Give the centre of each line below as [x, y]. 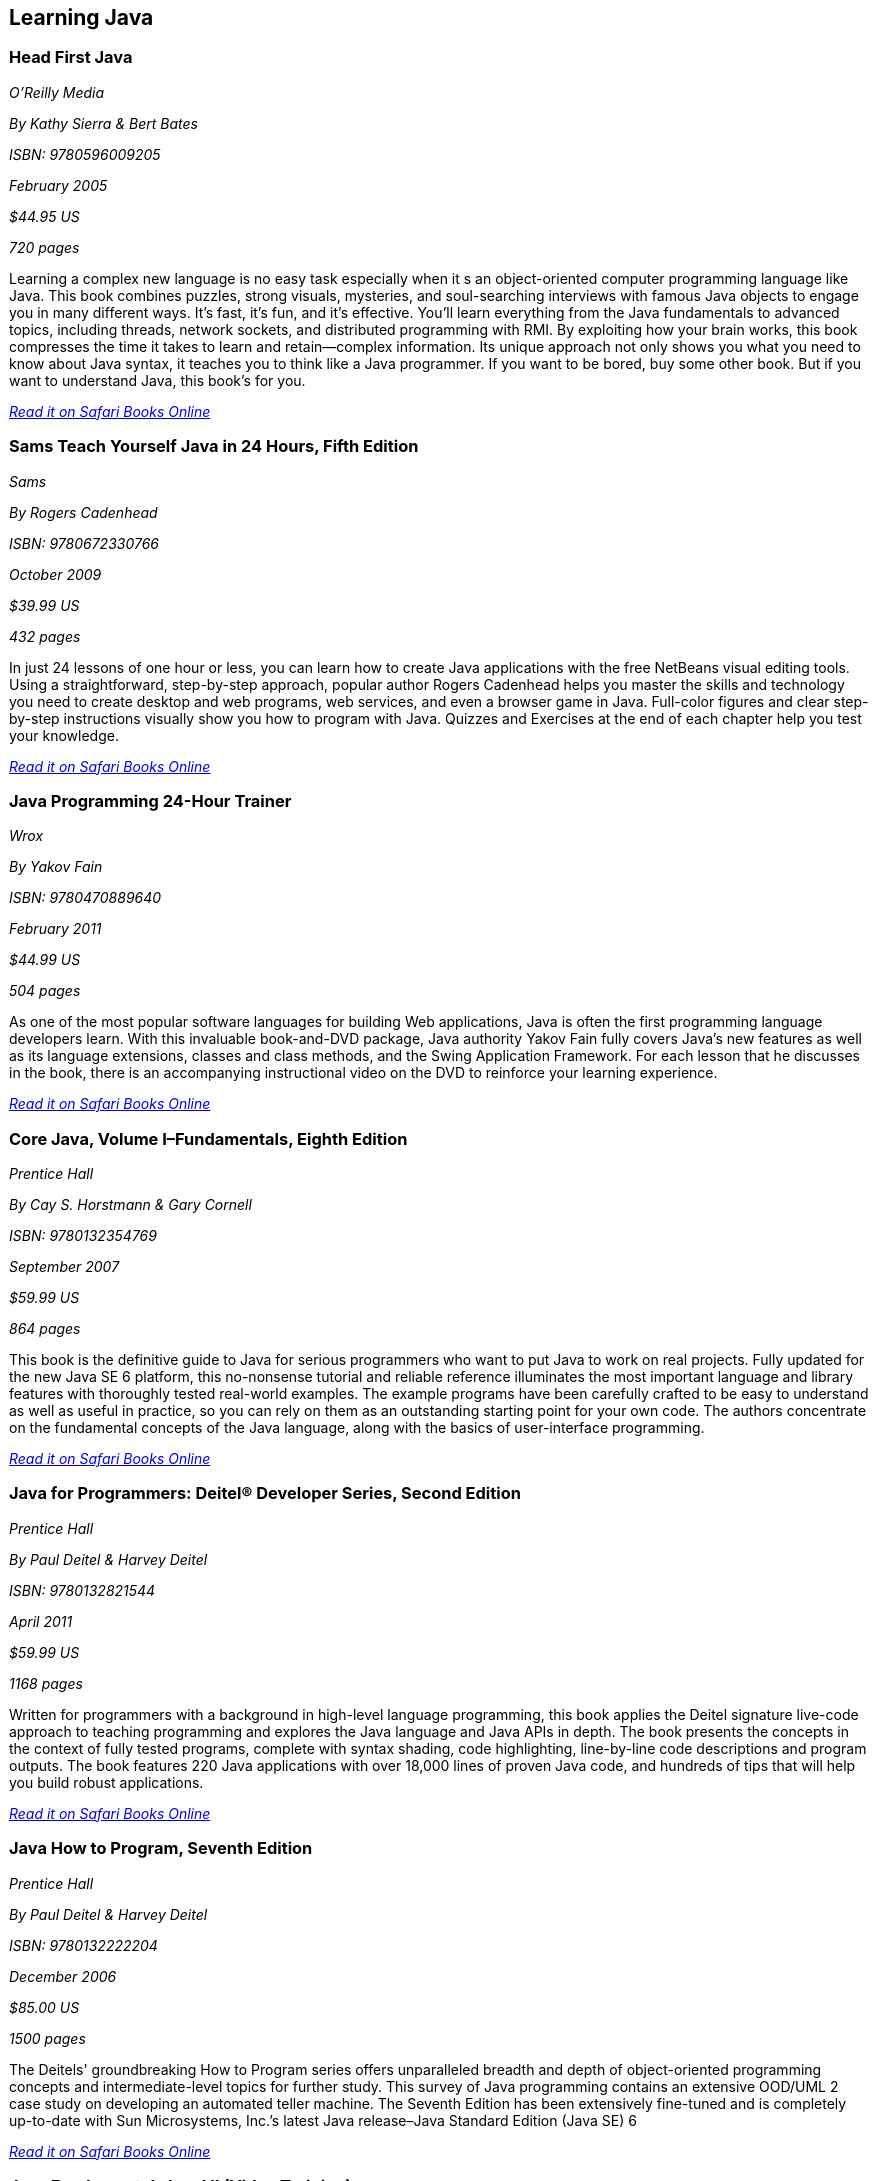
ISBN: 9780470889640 [85, 898]
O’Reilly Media [57, 92]
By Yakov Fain [56, 867]
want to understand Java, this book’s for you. [157, 380]
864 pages [45, 1329]
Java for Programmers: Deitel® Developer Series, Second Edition [265, 1493]
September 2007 [64, 1267]
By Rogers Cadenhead [83, 512]
